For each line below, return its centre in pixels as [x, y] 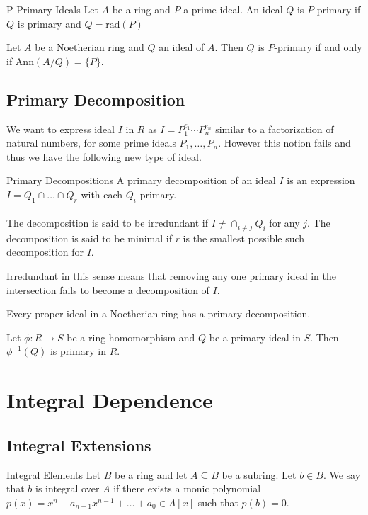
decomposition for [45, 252]
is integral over [68, 488]
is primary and [49, 23]
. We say [342, 474]
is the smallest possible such [244, 238]
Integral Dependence [110, 400]
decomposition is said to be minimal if [89, 238]
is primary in [78, 351]
